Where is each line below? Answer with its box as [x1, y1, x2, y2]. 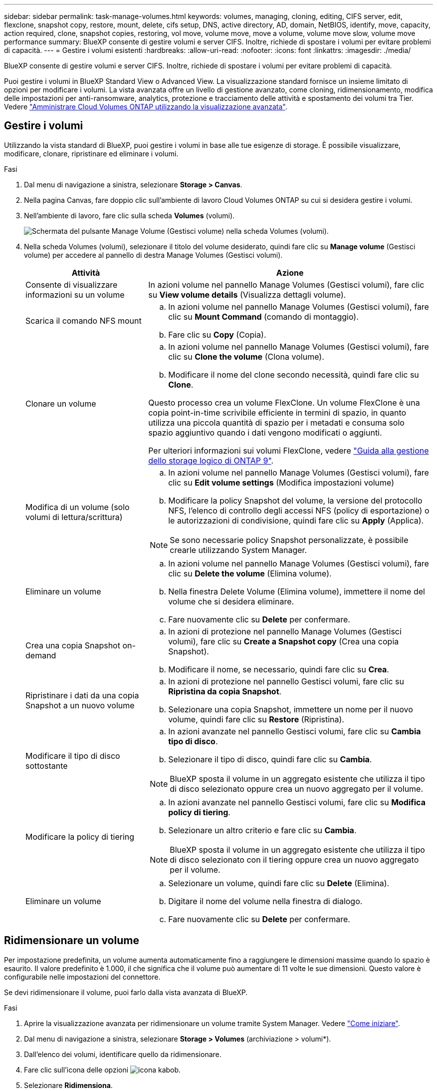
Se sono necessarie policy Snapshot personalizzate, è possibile [170, 535, 409, 545]
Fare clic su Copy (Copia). [168, 329, 266, 340]
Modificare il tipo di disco [25, 750, 120, 761]
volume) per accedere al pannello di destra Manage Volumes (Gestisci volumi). [24, 250, 283, 259]
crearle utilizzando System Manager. [170, 545, 307, 555]
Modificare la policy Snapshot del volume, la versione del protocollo [168, 495, 423, 506]
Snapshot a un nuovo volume [25, 700, 135, 710]
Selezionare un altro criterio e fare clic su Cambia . [168, 825, 357, 835]
